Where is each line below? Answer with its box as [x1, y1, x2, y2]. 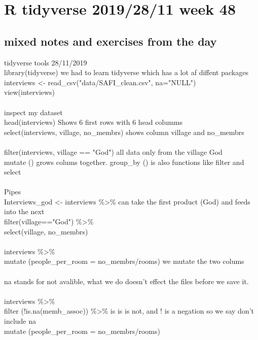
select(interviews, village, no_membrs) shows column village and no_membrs [4, 126, 244, 137]
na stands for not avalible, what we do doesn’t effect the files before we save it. [4, 276, 249, 286]
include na [4, 316, 36, 326]
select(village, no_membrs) [4, 226, 88, 236]
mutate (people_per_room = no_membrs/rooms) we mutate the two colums [4, 256, 244, 266]
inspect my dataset [4, 107, 63, 117]
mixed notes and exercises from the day [4, 33, 217, 49]
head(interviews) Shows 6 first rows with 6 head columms [4, 117, 183, 127]
